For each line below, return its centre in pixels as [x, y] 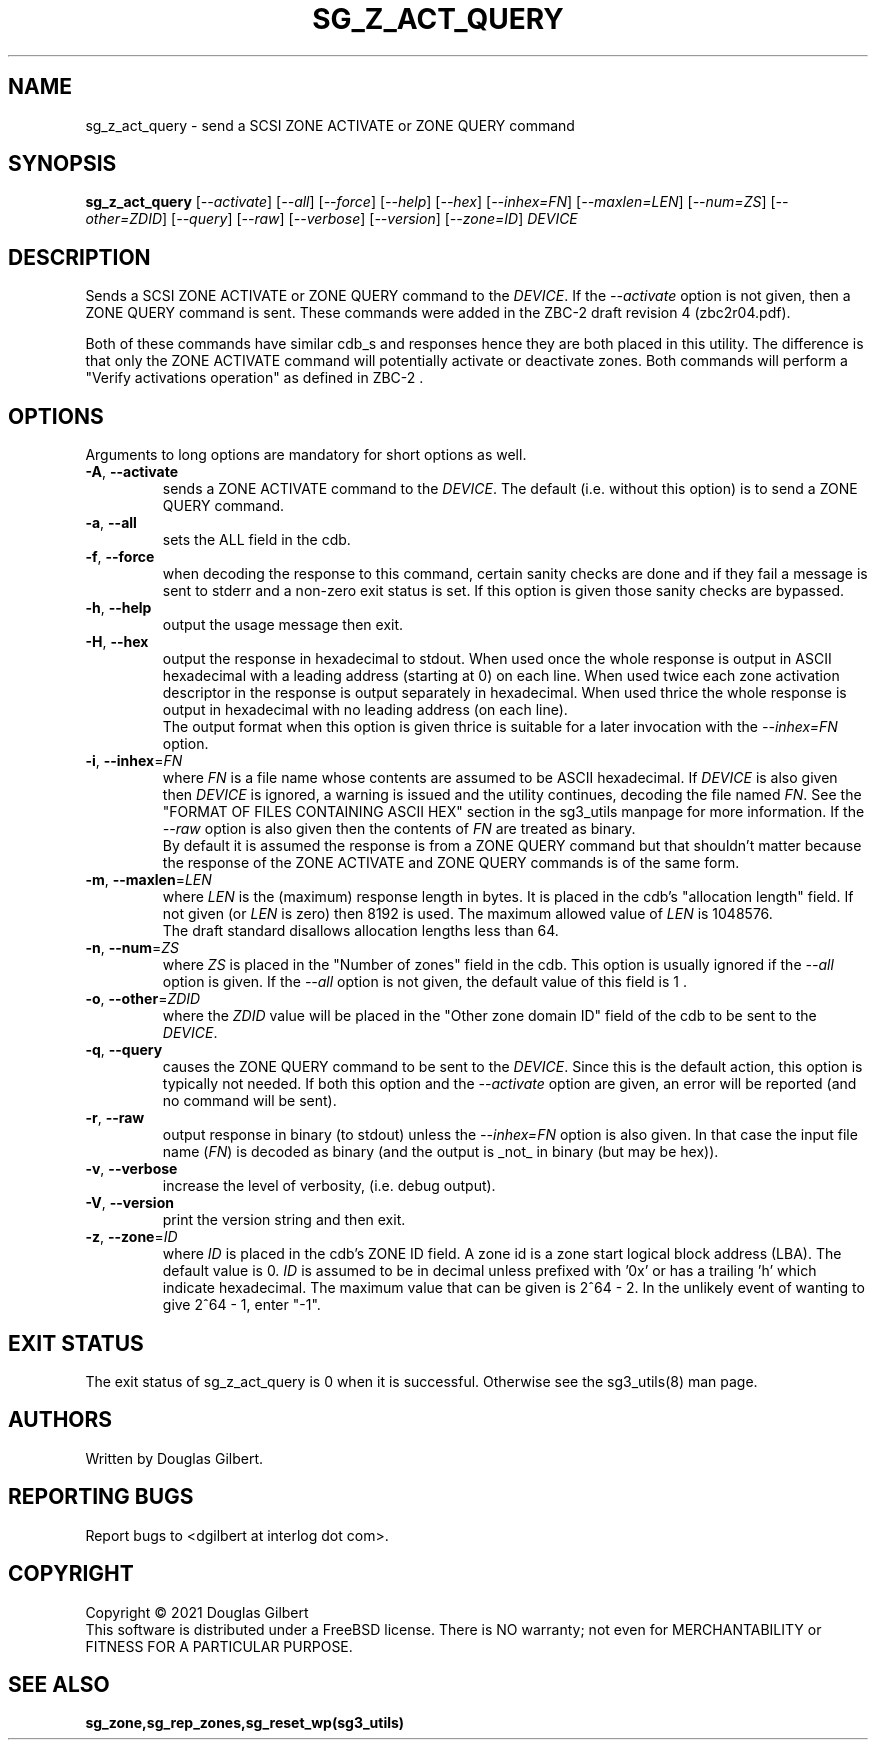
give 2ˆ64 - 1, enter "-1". [241, 1305]
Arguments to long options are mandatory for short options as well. [306, 455]
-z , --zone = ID [131, 1237]
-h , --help [118, 608]
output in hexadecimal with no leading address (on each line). [365, 710]
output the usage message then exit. [283, 625]
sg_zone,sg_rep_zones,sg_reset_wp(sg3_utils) [245, 1723]
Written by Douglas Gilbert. [174, 1458]
